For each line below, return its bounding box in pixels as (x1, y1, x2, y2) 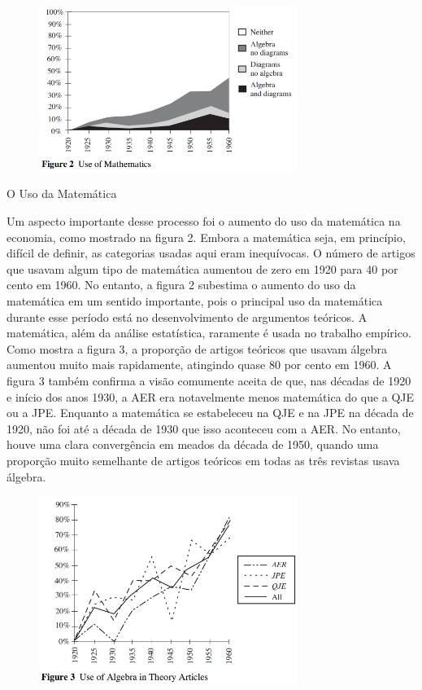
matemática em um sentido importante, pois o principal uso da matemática (7, 292, 383, 310)
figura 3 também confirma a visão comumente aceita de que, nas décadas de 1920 (7, 372, 411, 389)
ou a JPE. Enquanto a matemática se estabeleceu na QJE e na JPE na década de (7, 404, 414, 421)
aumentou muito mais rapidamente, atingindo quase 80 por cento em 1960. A (7, 356, 392, 373)
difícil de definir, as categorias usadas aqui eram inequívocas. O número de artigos (7, 244, 415, 261)
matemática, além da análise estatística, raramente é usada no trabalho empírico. (7, 324, 411, 341)
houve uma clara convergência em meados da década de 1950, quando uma (7, 436, 379, 453)
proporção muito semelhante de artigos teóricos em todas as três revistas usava (7, 451, 400, 468)
